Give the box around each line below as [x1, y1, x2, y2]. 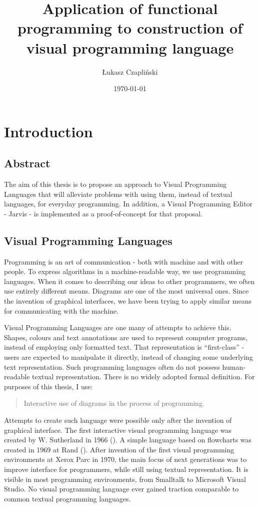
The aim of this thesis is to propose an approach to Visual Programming [4, 179, 226, 189]
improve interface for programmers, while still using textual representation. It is [4, 463, 248, 474]
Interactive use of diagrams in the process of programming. [23, 398, 204, 408]
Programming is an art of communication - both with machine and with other [4, 256, 243, 267]
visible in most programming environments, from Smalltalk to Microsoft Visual [4, 473, 246, 484]
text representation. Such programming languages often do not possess [4, 361, 220, 372]
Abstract [4, 155, 50, 171]
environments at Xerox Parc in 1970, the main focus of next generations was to [4, 454, 247, 464]
